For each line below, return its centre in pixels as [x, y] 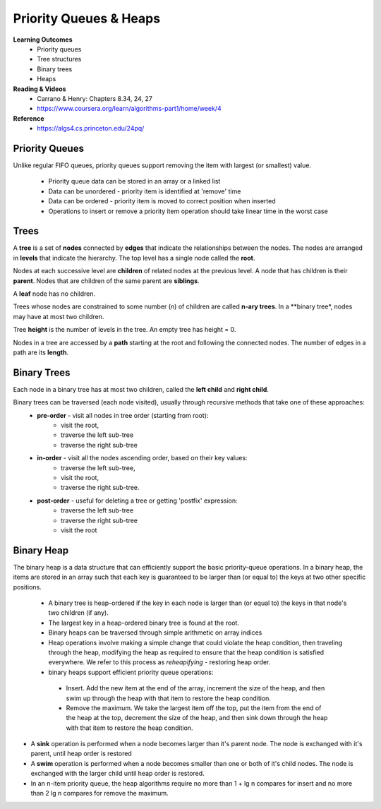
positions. [27, 587]
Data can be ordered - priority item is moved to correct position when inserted [162, 201]
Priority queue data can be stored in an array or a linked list [134, 181]
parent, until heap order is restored [81, 754]
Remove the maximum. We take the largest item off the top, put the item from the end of [194, 708]
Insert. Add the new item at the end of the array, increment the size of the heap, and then [195, 688]
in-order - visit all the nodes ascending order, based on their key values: [142, 458]
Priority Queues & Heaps [87, 18]
